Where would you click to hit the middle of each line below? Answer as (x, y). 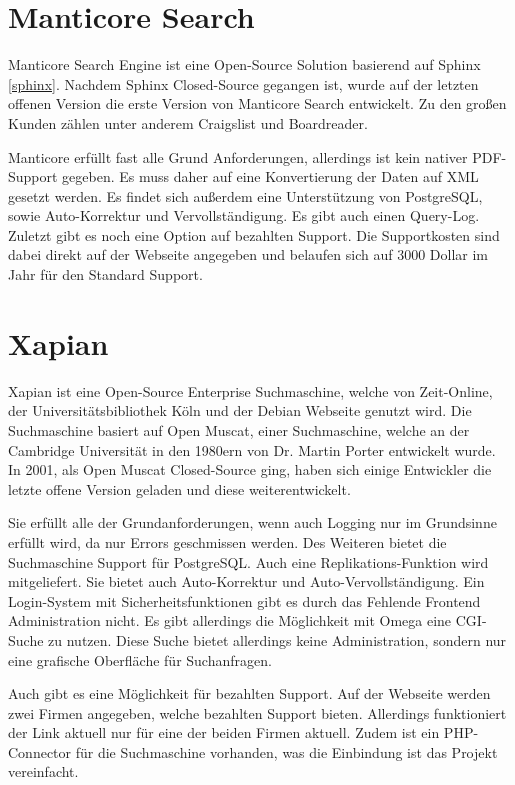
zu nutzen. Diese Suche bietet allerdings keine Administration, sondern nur (277, 639)
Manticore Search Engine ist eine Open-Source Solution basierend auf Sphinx (244, 64)
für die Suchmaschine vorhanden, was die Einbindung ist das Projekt (286, 751)
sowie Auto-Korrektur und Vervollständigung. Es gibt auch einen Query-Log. (244, 215)
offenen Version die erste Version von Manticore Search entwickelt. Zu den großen (257, 103)
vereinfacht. (43, 771)
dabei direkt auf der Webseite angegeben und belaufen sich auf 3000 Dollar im (248, 254)
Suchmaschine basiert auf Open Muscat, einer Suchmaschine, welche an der (239, 429)
